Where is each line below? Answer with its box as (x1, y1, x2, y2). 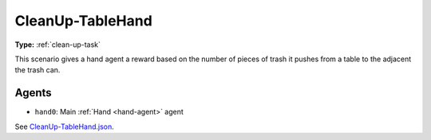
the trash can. (14, 65, 61, 75)
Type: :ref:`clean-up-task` (14, 40, 101, 49)
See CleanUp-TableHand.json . (14, 122, 115, 131)
